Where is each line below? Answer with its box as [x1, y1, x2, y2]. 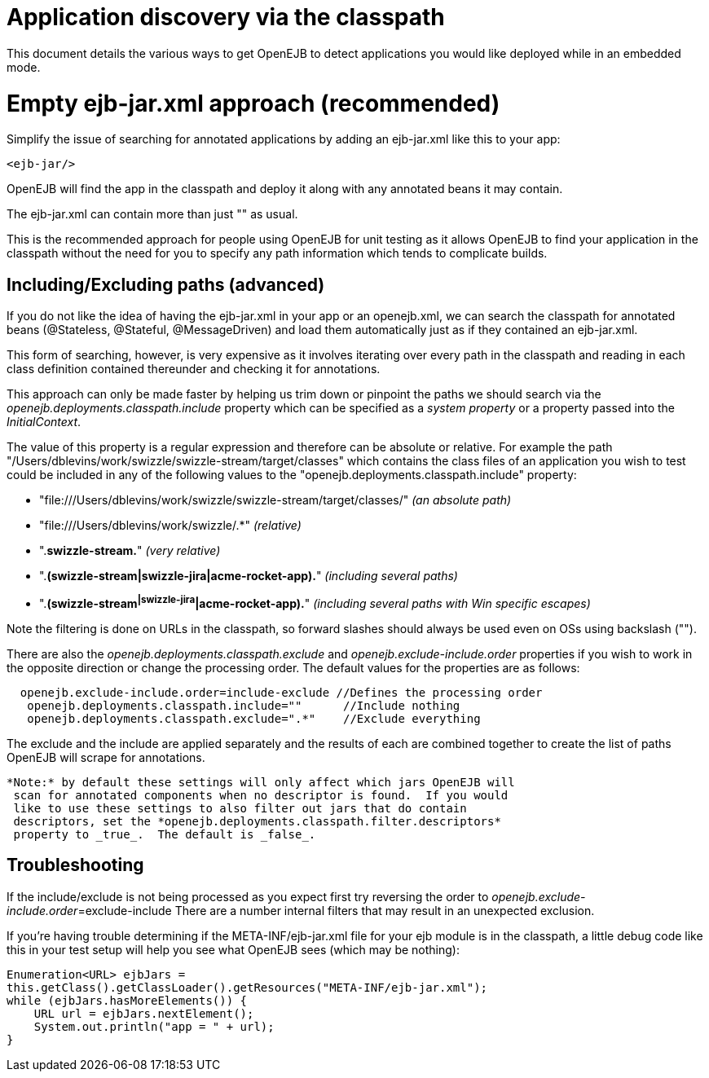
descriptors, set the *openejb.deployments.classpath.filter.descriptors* [13, 814, 501, 828]
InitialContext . [7, 415, 81, 429]
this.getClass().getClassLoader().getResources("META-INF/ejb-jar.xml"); [7, 980, 488, 994]
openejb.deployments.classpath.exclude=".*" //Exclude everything [27, 711, 481, 725]
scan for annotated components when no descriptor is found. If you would [13, 788, 509, 802]
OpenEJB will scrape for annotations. [7, 750, 205, 764]
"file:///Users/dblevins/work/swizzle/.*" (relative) [39, 518, 302, 533]
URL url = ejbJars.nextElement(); [33, 1006, 254, 1020]
